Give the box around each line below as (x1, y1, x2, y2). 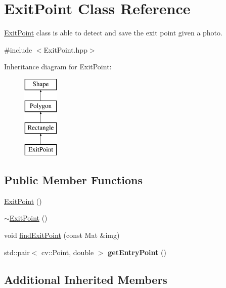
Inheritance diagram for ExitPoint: (4, 61, 112, 72)
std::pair (4, 246, 30, 257)
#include (4, 44, 32, 55)
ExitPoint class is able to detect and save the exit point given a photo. (4, 27, 222, 38)
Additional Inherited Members (4, 271, 167, 287)
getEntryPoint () (108, 246, 166, 257)
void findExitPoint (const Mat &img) (4, 230, 120, 240)
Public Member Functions (4, 172, 143, 188)
